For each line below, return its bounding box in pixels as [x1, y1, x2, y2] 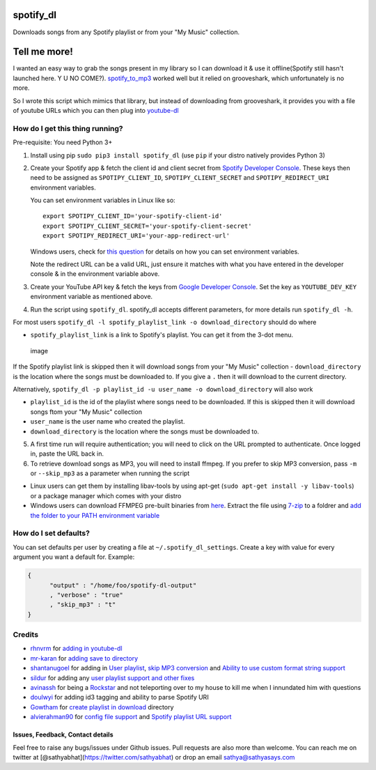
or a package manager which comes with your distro [30, 491, 182, 500]
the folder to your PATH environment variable [30, 511, 160, 519]
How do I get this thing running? [13, 123, 123, 133]
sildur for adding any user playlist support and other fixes [30, 673, 195, 682]
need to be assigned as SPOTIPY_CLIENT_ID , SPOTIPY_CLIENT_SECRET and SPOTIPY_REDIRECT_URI [30, 174, 330, 182]
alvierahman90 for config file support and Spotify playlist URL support [30, 713, 232, 721]
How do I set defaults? [13, 528, 91, 538]
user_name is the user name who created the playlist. [30, 417, 185, 426]
